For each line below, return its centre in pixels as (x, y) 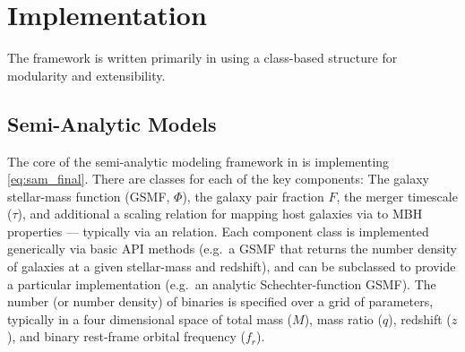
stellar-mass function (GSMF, (89, 196)
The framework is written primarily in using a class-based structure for (202, 58)
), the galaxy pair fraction (253, 196)
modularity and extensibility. (86, 75)
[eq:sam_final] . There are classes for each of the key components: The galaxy (219, 179)
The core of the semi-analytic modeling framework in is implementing (198, 161)
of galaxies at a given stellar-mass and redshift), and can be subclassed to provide (232, 266)
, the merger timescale (397, 196)
